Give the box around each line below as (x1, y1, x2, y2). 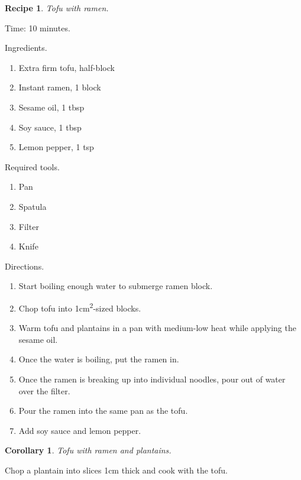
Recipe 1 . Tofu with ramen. (5, 2, 109, 14)
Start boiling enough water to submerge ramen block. (18, 280, 213, 292)
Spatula (18, 200, 47, 212)
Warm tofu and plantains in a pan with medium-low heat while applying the (18, 322, 296, 334)
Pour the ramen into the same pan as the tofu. (18, 404, 188, 417)
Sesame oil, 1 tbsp (18, 100, 85, 113)
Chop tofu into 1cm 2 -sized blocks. (18, 300, 141, 314)
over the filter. (18, 384, 70, 397)
